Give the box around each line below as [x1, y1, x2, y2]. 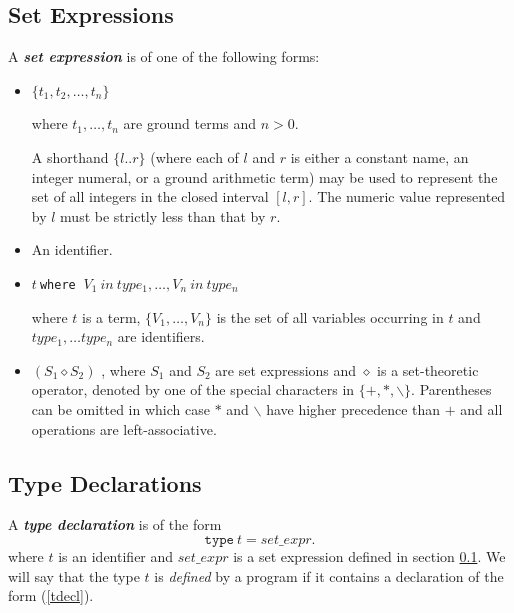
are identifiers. [117, 326, 205, 347]
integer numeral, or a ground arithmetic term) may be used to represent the [31, 166, 498, 187]
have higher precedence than [266, 398, 441, 419]
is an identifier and [58, 545, 174, 566]
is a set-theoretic [377, 359, 479, 380]
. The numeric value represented [308, 186, 506, 207]
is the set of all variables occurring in [216, 306, 444, 327]
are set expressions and [215, 359, 357, 380]
